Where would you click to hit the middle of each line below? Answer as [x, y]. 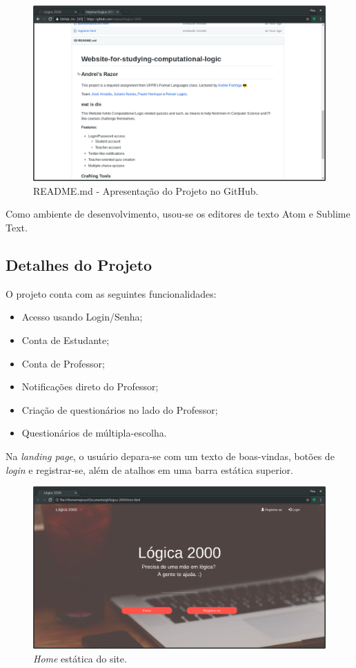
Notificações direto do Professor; [90, 387]
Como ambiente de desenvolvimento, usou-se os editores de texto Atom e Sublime [178, 214]
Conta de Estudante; [66, 340]
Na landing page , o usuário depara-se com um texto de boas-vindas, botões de [170, 456]
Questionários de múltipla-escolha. [94, 433]
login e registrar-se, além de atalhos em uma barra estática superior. [149, 469]
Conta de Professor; [63, 363]
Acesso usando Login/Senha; [82, 317]
